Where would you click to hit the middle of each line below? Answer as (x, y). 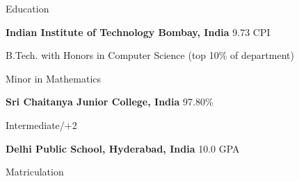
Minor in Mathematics (54, 78)
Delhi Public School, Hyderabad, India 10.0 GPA (123, 148)
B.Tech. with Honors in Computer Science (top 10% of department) (150, 55)
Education (27, 8)
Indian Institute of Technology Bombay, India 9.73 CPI (138, 32)
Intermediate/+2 (41, 124)
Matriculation (35, 172)
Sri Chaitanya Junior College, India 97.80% (110, 102)
